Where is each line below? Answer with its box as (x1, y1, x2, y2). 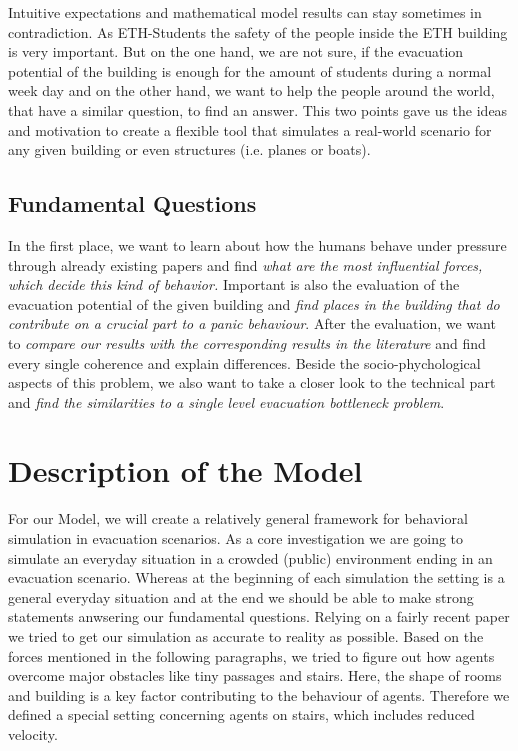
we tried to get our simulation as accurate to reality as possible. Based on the (8, 625, 484, 646)
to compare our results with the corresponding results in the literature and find (8, 332, 486, 353)
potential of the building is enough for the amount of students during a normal (8, 60, 492, 81)
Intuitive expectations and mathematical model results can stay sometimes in (8, 2, 482, 22)
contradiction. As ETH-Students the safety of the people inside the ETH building (8, 21, 508, 42)
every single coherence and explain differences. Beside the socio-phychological (8, 352, 481, 373)
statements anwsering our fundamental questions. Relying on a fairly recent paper (8, 606, 510, 627)
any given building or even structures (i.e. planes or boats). (8, 139, 371, 160)
